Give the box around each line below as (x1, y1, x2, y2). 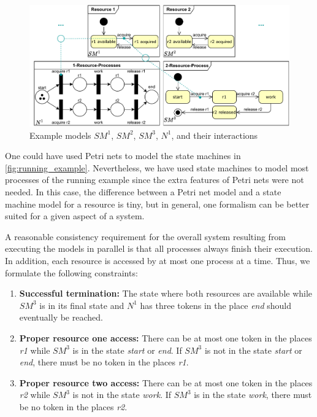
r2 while (19, 388, 50, 401)
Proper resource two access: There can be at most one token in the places (19, 376, 313, 389)
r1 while (19, 343, 50, 356)
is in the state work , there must (194, 388, 312, 401)
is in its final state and (39, 298, 124, 311)
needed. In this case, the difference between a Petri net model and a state (5, 185, 281, 198)
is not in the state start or (204, 343, 302, 356)
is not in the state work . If (72, 388, 172, 401)
